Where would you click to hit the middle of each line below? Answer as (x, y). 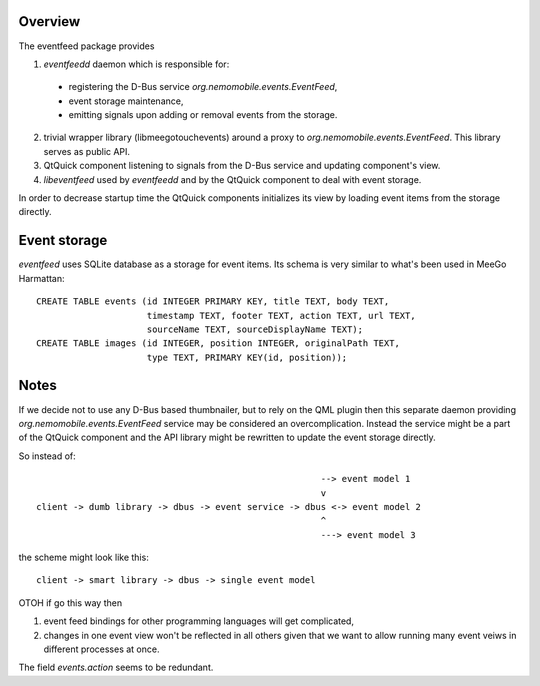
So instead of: (47, 456)
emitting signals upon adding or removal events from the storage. (203, 115)
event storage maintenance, (126, 101)
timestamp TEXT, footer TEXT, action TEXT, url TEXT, (281, 315)
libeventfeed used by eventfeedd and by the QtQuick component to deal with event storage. (232, 179)
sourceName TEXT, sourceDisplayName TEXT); (255, 329)
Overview (49, 21)
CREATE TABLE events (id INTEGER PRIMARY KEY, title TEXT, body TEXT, (213, 301)
